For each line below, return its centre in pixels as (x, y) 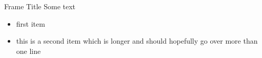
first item (31, 23)
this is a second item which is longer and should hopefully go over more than (137, 41)
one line (28, 51)
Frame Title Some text (40, 6)
